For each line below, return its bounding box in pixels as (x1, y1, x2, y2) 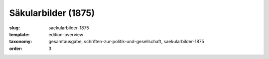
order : (9, 45, 22, 52)
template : (9, 31, 30, 37)
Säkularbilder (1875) (9, 7, 95, 18)
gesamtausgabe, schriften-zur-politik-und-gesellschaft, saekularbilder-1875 (48, 39, 204, 45)
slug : (9, 25, 20, 31)
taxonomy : (9, 39, 32, 45)
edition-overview (48, 31, 84, 37)
